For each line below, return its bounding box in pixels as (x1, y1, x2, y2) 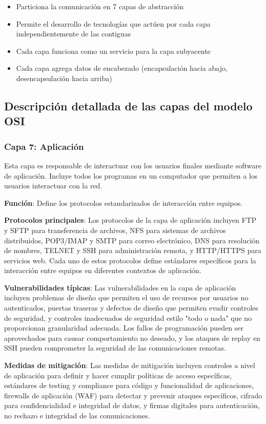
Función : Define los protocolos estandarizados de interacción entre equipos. (4, 197, 243, 208)
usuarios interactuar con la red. (4, 180, 103, 191)
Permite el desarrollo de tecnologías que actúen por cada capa (16, 18, 211, 29)
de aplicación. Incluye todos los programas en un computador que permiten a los (4, 170, 258, 181)
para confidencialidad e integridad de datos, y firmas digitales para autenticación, (4, 400, 260, 411)
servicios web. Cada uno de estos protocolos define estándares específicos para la (4, 255, 256, 265)
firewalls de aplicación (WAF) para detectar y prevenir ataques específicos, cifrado (4, 390, 262, 400)
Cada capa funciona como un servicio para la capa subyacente (16, 45, 211, 56)
